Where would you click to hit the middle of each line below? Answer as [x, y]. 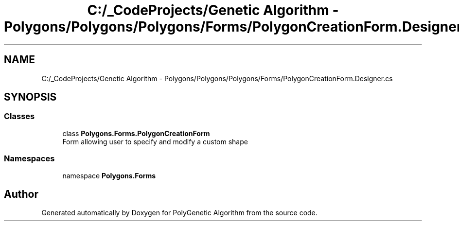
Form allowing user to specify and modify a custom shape [155, 141]
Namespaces [29, 159]
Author [21, 194]
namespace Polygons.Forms [109, 175]
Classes [19, 116]
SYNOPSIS [30, 97]
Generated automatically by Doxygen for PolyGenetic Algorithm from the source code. [179, 213]
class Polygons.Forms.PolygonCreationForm [136, 133]
